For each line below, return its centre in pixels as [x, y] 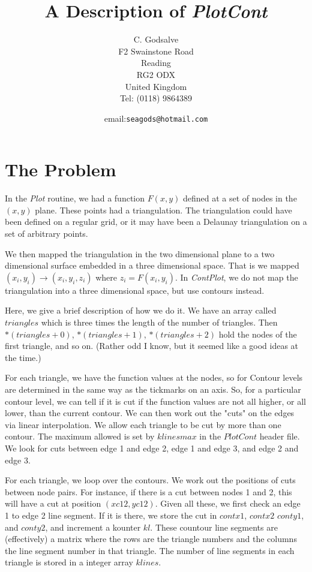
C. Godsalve [156, 39]
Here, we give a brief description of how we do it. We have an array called [141, 310]
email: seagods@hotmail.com [156, 118]
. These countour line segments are [214, 527]
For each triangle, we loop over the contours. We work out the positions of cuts [150, 480]
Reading [156, 63]
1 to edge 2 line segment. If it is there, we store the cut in [111, 515]
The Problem [61, 169]
